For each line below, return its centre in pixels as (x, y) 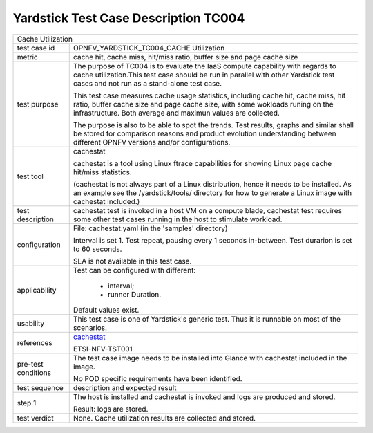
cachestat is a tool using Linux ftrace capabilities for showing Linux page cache (202, 163)
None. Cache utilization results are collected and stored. (164, 418)
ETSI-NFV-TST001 (103, 349)
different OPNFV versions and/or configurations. (152, 142)
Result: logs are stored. (111, 409)
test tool (30, 176)
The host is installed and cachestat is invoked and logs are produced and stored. (204, 396)
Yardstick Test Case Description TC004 (129, 18)
